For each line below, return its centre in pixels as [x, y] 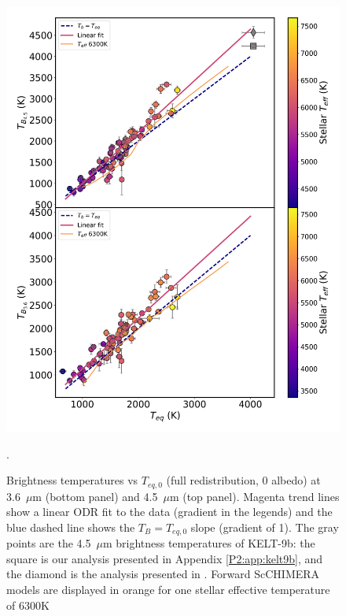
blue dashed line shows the [71, 527]
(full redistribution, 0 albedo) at [243, 480]
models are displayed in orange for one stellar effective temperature [168, 590]
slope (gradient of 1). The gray [265, 527]
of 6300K [28, 605]
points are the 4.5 [49, 543]
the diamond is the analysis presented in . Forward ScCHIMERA [163, 574]
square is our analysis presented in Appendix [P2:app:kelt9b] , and [165, 558]
